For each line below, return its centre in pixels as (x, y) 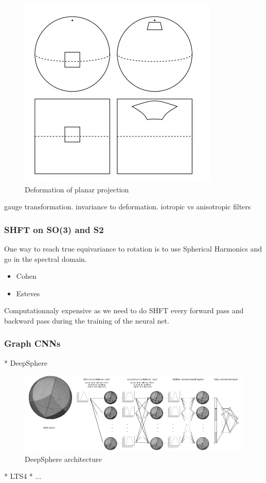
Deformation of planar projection (77, 189)
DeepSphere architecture (63, 459)
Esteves (28, 293)
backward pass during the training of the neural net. (87, 320)
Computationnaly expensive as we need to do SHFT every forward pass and (124, 310)
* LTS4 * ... (23, 476)
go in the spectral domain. (46, 258)
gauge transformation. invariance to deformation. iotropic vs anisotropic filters (128, 207)
